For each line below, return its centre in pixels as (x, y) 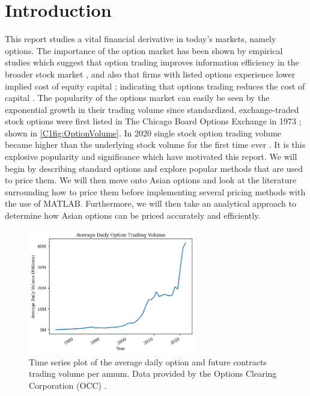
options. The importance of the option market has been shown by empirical (144, 50)
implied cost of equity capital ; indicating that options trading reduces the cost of (155, 86)
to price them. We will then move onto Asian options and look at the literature (151, 180)
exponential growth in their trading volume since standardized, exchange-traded (152, 109)
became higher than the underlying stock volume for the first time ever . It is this (155, 145)
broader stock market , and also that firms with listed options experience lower (150, 74)
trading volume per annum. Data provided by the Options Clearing (153, 373)
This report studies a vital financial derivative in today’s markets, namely (141, 39)
